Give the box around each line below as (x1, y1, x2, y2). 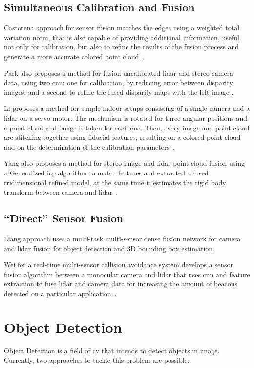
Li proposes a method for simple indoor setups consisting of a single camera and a (4, 103, 250, 113)
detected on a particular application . (4, 288, 117, 298)
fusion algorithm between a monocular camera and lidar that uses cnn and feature (4, 269, 250, 279)
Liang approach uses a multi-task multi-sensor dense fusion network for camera (4, 233, 241, 243)
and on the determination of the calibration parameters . (4, 141, 175, 152)
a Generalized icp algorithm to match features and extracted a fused (4, 167, 209, 177)
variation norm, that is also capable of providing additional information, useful (4, 32, 239, 42)
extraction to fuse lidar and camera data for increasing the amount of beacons (4, 279, 238, 289)
